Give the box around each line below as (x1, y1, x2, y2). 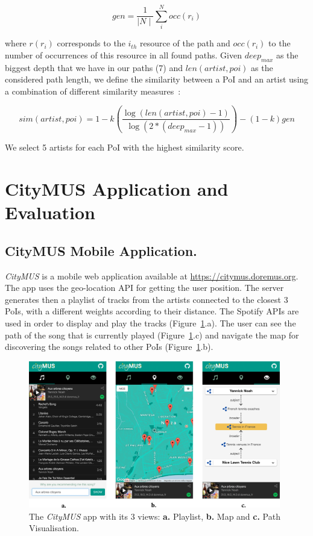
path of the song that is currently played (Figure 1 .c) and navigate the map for (5, 328, 299, 341)
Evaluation (5, 200, 95, 225)
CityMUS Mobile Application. (5, 241, 197, 260)
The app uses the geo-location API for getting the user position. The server (5, 281, 284, 294)
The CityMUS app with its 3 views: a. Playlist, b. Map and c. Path (29, 510, 280, 522)
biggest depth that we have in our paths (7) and (5, 61, 183, 73)
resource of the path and (140, 37, 230, 49)
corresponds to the (57, 37, 125, 49)
